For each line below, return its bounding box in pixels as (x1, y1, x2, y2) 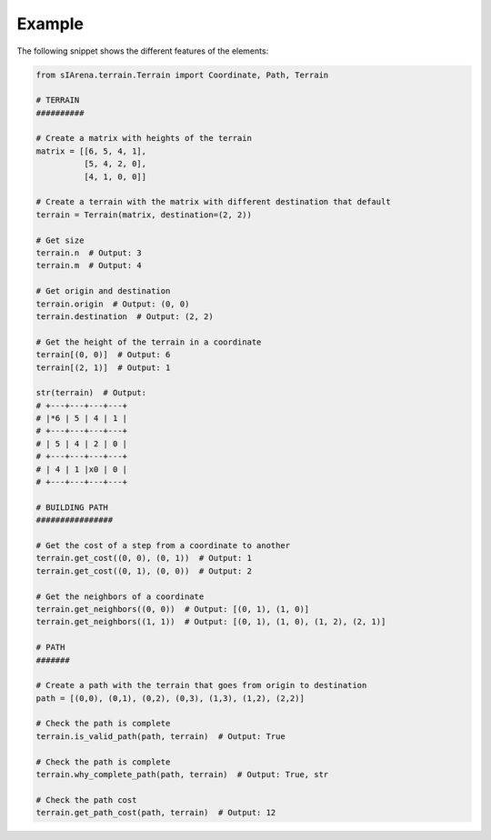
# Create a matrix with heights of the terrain (35, 133, 252, 144)
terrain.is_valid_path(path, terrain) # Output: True (35, 731, 286, 741)
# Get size (35, 235, 85, 245)
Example (16, 14, 84, 34)
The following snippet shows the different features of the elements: (16, 45, 269, 56)
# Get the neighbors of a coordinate (35, 591, 205, 602)
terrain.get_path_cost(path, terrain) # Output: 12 (35, 807, 276, 818)
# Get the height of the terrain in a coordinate (35, 336, 262, 347)
